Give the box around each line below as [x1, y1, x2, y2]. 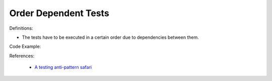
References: [9, 53, 35, 59]
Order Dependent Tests [9, 8, 109, 19]
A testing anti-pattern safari [34, 64, 92, 70]
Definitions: [9, 25, 33, 31]
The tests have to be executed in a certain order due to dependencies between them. [22, 34, 199, 40]
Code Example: [9, 43, 41, 50]
